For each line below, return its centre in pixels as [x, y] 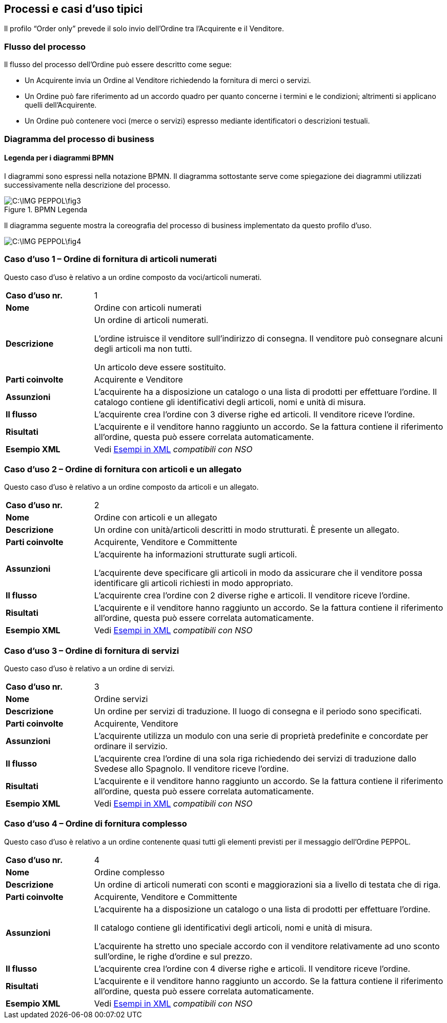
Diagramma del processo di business [79, 139]
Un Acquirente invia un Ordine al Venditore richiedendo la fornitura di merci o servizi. [168, 81]
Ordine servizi [121, 699]
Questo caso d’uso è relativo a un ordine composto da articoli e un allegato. [131, 487]
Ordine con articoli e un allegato [156, 518]
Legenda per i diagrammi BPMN [59, 158]
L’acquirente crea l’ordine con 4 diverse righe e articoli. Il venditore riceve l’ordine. [252, 968]
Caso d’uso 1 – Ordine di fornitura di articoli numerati [110, 259]
